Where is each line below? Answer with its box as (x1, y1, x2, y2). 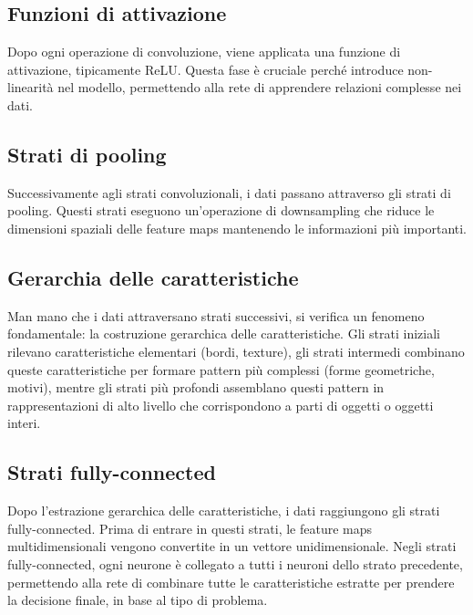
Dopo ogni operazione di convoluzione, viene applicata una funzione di (7, 42, 401, 61)
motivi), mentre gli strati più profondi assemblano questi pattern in (7, 378, 385, 397)
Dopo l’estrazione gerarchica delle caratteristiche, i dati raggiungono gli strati (7, 501, 440, 520)
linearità (7, 78, 54, 97)
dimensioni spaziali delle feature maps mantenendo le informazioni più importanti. (7, 218, 467, 237)
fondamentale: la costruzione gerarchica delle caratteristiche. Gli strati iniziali (7, 324, 441, 343)
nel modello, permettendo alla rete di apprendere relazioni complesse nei (57, 78, 462, 97)
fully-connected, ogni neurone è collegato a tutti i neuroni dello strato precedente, (7, 554, 463, 573)
